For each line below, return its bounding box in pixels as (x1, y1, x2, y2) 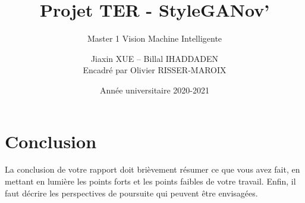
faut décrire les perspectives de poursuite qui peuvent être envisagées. (5, 186, 258, 199)
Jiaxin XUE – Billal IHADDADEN (90, 52, 219, 64)
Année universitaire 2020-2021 (99, 83, 210, 96)
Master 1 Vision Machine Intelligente (87, 32, 222, 45)
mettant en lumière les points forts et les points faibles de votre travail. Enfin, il (5, 175, 296, 188)
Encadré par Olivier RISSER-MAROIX (83, 64, 227, 76)
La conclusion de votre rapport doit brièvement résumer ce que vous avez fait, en (5, 163, 300, 176)
